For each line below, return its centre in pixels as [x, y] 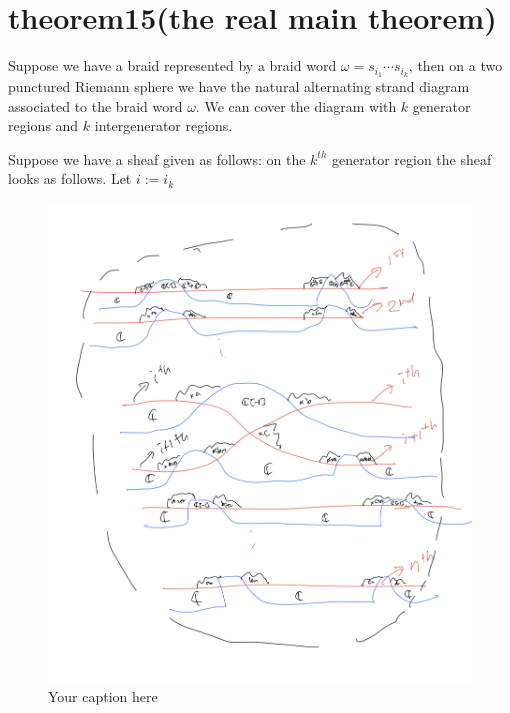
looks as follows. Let [70, 178]
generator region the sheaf [412, 158]
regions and [43, 125]
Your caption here [103, 696]
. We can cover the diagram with [296, 105]
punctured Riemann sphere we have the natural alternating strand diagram [239, 85]
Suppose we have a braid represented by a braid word [172, 65]
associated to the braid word [95, 105]
